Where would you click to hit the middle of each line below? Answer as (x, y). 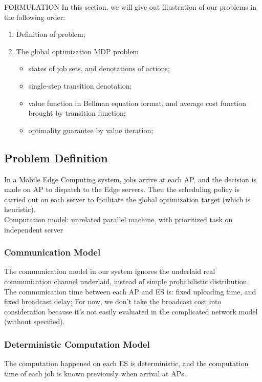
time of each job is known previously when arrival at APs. (95, 373)
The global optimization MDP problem (78, 51)
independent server (34, 229)
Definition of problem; (51, 34)
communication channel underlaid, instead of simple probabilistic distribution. (127, 281)
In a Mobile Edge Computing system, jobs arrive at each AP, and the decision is (130, 179)
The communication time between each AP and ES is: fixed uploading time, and (130, 291)
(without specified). (35, 321)
